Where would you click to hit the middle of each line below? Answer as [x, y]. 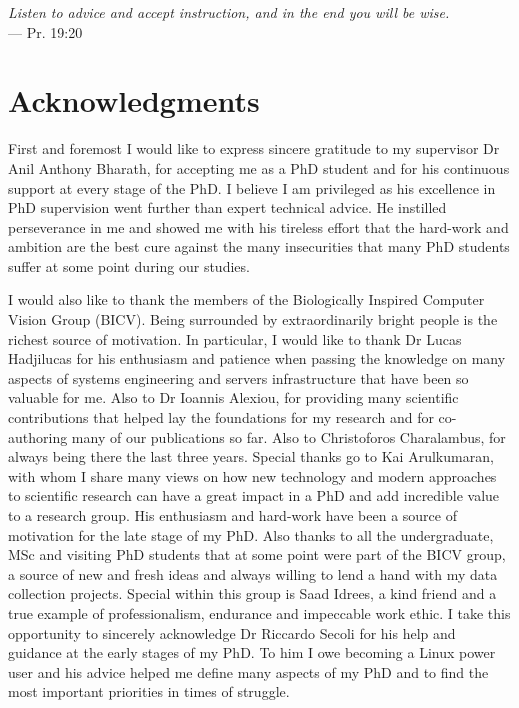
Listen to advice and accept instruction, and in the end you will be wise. [229, 12]
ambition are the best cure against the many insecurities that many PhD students [259, 246]
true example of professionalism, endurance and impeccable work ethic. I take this [259, 612]
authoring [38, 436]
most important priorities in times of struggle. [149, 691]
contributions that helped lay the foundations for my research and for [221, 417]
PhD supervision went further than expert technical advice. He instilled [227, 207]
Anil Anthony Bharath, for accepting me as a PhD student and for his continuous [259, 167]
